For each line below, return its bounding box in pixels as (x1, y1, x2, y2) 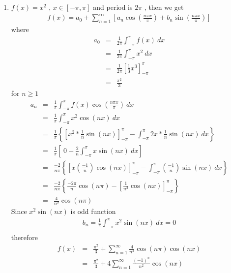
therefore (11, 232, 38, 243)
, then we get (144, 2, 184, 12)
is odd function (70, 206, 116, 216)
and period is (93, 2, 133, 12)
